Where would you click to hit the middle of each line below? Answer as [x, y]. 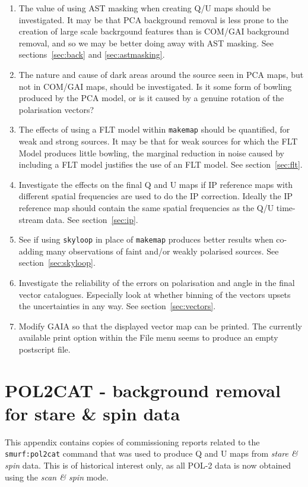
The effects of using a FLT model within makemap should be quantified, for [154, 129]
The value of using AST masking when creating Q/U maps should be [145, 8]
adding [31, 251]
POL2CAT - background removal [143, 390]
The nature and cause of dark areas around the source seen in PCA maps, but [161, 74]
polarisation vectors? [56, 109]
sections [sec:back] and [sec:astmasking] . [92, 54]
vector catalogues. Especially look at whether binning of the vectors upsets [155, 294]
